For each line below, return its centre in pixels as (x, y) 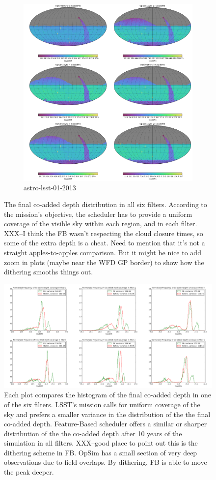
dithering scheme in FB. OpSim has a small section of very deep (101, 452)
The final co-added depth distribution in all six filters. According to (106, 204)
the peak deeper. (29, 472)
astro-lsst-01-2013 (50, 188)
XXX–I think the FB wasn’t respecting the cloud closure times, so (104, 233)
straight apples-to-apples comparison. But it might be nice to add (103, 252)
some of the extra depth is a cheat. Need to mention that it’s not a (105, 243)
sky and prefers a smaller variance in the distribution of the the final (107, 414)
